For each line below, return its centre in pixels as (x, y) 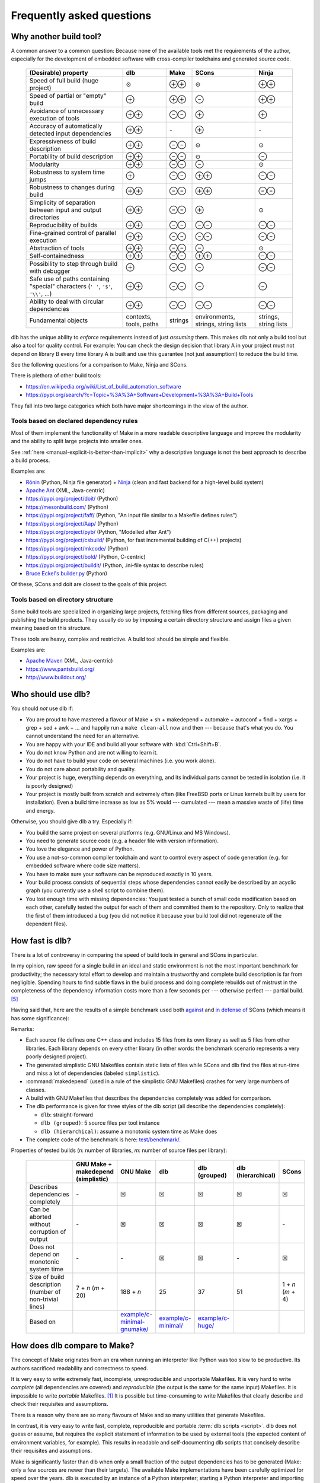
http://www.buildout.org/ (56, 677)
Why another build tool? (56, 36)
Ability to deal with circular (66, 301)
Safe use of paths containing (69, 279)
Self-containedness (57, 256)
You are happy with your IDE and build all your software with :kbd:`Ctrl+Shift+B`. (124, 744)
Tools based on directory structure (62, 600)
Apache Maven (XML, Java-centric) (69, 661)
